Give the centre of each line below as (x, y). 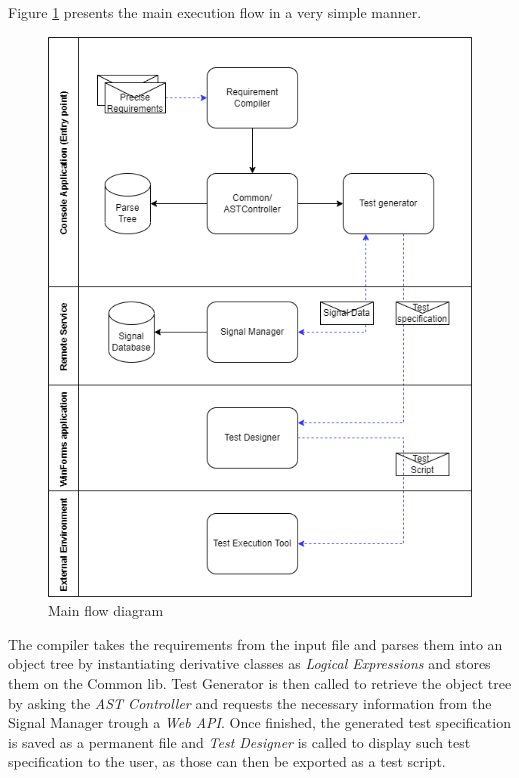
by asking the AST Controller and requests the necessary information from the (250, 702)
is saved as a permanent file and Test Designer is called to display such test (239, 741)
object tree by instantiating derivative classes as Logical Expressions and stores (249, 663)
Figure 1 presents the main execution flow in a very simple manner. (215, 12)
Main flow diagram (106, 610)
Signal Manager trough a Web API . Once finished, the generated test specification (259, 722)
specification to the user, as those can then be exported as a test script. (227, 761)
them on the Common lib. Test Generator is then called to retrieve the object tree (260, 683)
